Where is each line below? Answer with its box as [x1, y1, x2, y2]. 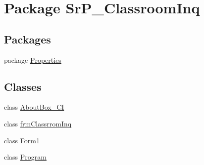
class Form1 [4, 135, 40, 145]
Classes [4, 79, 42, 94]
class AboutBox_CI [4, 102, 64, 112]
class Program [4, 152, 47, 162]
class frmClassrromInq [4, 118, 72, 128]
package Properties [4, 54, 61, 65]
